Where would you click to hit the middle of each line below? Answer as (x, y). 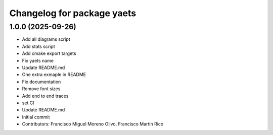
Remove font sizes (41, 89)
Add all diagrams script (46, 39)
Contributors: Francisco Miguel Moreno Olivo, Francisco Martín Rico (93, 124)
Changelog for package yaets (73, 13)
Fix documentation (41, 82)
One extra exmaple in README (54, 75)
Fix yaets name (38, 60)
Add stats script (38, 46)
